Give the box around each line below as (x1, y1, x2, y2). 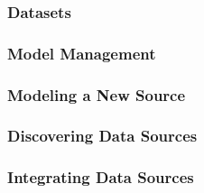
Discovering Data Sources (7, 124, 198, 147)
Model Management (7, 41, 156, 64)
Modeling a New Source (7, 83, 186, 106)
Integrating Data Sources (7, 166, 194, 188)
